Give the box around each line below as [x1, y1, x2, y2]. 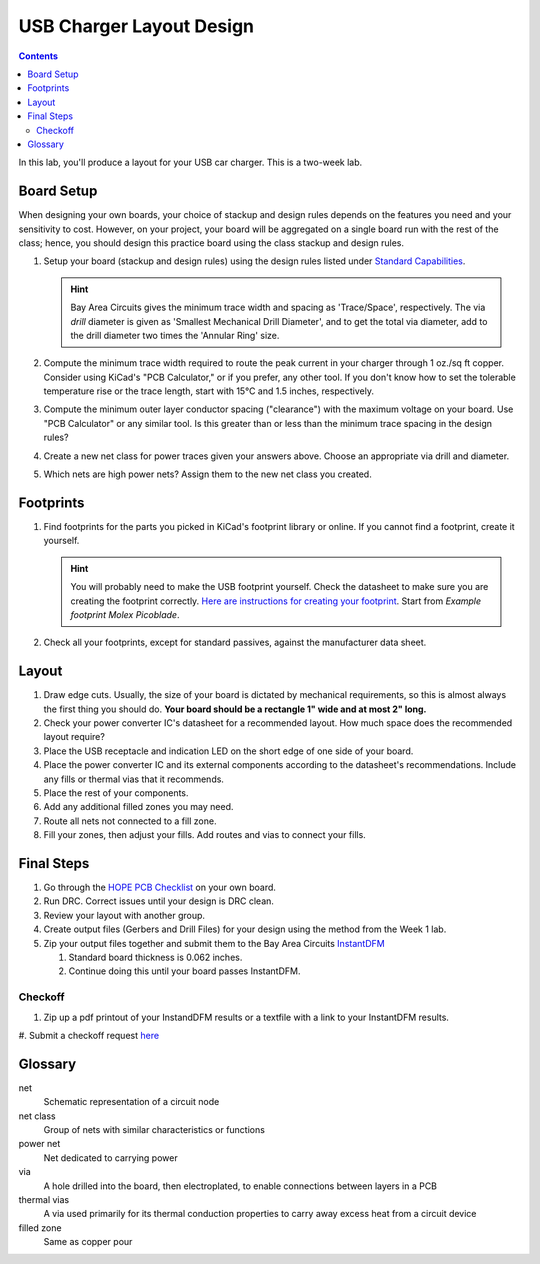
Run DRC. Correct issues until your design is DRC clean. [43, 895, 275, 907]
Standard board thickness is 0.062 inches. [68, 951, 243, 963]
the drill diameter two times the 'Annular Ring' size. [70, 329, 280, 341]
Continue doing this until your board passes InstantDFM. [68, 965, 301, 977]
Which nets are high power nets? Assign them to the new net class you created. [43, 468, 372, 480]
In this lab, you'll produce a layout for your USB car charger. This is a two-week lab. [18, 156, 363, 169]
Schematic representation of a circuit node [43, 1096, 220, 1108]
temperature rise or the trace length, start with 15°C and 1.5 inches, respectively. [43, 385, 375, 397]
